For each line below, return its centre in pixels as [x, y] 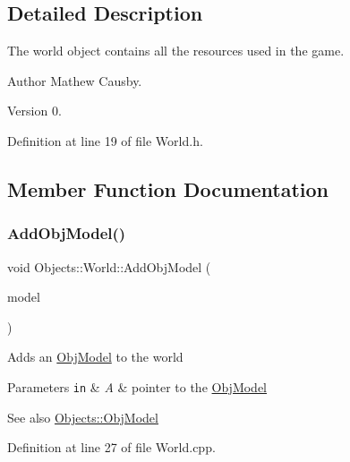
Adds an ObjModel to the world [95, 357]
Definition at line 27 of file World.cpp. [111, 447]
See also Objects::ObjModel [83, 417]
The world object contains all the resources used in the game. [176, 51]
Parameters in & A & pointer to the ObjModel [137, 386]
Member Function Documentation [168, 188]
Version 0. [34, 111]
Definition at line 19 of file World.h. [105, 140]
